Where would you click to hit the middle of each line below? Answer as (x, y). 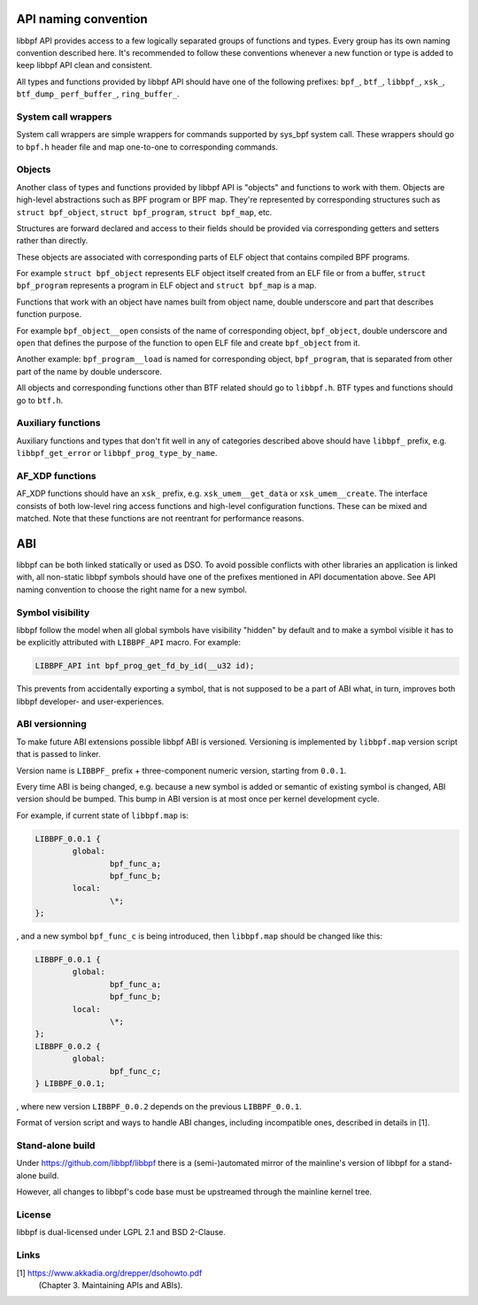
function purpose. (49, 314)
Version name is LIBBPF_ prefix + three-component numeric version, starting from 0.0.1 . (181, 770)
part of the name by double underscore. (89, 371)
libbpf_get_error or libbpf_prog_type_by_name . (117, 453)
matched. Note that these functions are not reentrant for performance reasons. (160, 519)
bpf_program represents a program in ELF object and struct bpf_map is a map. (166, 286)
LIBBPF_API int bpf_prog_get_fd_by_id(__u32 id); (145, 666)
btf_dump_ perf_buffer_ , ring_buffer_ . (98, 94)
